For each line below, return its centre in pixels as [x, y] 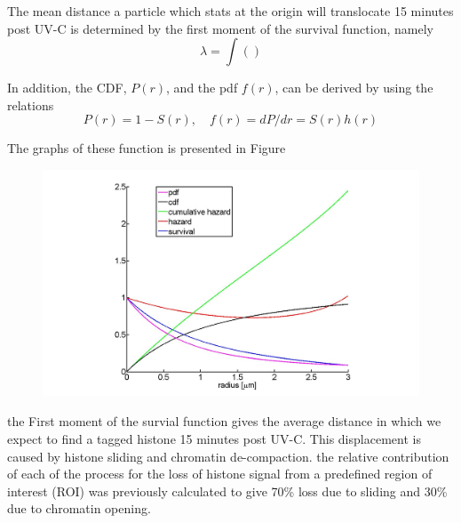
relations [31, 105]
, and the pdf [202, 88]
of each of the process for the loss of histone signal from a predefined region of [220, 474]
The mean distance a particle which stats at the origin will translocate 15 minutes [230, 11]
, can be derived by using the [354, 88]
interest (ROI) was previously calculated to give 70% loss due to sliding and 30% [227, 491]
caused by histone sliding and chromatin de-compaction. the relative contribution [228, 456]
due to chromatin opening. [79, 508]
